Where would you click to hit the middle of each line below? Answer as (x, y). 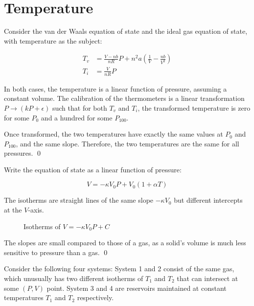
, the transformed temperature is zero (194, 107)
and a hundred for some (77, 117)
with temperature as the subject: (53, 40)
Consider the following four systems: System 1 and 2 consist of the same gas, (119, 269)
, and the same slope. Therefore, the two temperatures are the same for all (127, 143)
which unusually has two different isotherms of (74, 278)
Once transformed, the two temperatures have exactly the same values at (114, 134)
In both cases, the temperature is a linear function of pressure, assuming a (115, 88)
